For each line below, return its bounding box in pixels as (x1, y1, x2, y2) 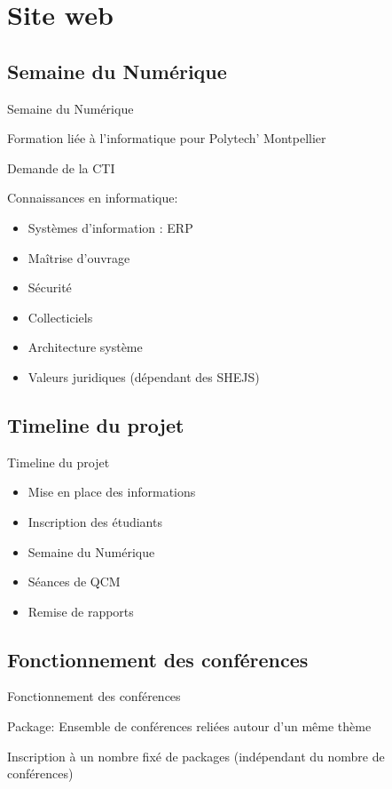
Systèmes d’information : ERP (27, 218, 193, 236)
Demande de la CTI (7, 158, 115, 177)
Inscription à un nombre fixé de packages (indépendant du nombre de (7, 746, 385, 765)
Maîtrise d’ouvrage (27, 248, 130, 267)
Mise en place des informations (27, 482, 196, 501)
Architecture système (27, 338, 143, 356)
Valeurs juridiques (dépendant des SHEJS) (27, 367, 260, 386)
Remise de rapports (27, 602, 134, 620)
